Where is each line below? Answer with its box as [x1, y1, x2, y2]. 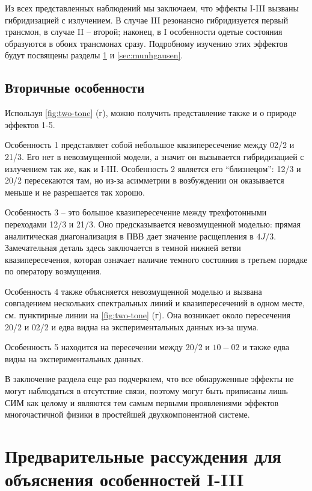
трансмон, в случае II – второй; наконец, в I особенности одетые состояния [5, 25, 283, 38]
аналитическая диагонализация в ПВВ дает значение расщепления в [5, 229, 254, 242]
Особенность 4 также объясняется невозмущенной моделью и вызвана [5, 285, 262, 297]
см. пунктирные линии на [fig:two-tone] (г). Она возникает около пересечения [5, 309, 290, 321]
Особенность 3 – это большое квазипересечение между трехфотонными [5, 206, 267, 218]
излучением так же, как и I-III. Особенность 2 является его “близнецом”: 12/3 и [5, 162, 301, 174]
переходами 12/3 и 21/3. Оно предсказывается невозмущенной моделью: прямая [5, 217, 301, 230]
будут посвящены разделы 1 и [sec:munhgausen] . [5, 49, 183, 61]
